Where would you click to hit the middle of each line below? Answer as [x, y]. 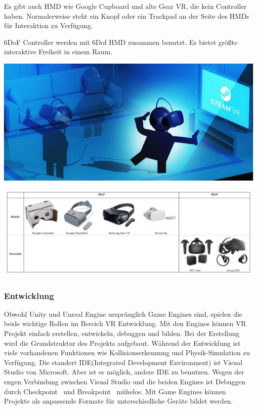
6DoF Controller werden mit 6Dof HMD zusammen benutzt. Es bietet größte [121, 42]
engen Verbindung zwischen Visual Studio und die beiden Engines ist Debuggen [125, 381]
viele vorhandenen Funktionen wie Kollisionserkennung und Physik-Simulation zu [127, 353]
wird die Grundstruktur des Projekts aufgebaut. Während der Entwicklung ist [122, 343]
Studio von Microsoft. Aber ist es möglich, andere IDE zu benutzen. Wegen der [124, 372]
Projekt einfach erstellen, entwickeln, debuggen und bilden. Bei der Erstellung [122, 333]
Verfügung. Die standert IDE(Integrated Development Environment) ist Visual [123, 362]
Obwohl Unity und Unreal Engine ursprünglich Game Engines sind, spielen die [123, 314]
